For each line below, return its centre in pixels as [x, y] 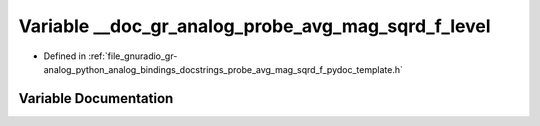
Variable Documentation [96, 98]
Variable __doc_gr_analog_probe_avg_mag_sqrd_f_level [254, 26]
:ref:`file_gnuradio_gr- [133, 56]
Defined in [65, 56]
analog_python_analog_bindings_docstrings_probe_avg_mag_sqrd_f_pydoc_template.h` [223, 69]
